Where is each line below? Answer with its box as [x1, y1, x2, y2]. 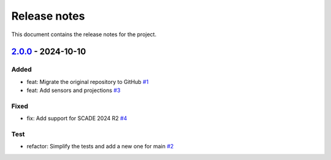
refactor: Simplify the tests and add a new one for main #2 [26, 143, 174, 150]
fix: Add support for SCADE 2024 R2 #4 [26, 115, 127, 122]
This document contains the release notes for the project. [11, 31, 156, 38]
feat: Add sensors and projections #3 [26, 86, 121, 94]
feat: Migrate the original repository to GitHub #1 [26, 78, 149, 85]
